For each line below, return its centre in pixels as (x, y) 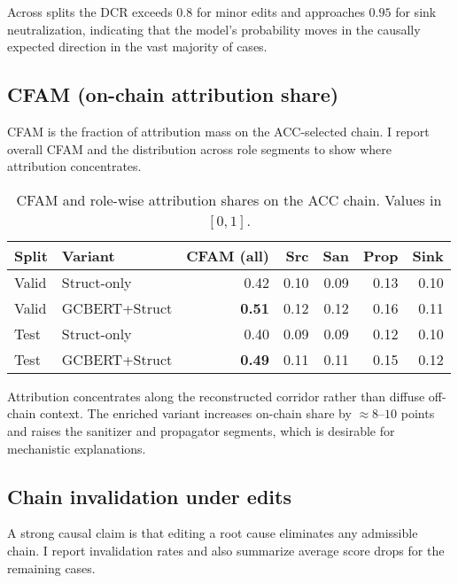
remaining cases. (51, 567)
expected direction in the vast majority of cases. (137, 47)
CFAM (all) (228, 255)
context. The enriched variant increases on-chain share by (195, 413)
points (418, 413)
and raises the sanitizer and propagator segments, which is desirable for (201, 430)
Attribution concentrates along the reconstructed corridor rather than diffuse (216, 396)
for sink (416, 12)
